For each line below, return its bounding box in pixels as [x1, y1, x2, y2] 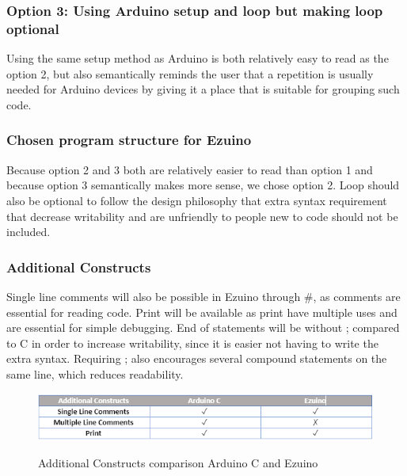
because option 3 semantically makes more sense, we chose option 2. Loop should [6, 177, 400, 193]
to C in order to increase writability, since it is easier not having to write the [6, 334, 378, 351]
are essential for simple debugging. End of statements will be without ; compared [6, 319, 400, 336]
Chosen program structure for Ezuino [6, 130, 252, 150]
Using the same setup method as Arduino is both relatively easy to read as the [6, 50, 389, 67]
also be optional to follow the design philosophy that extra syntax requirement [6, 192, 387, 208]
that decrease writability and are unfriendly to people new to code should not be [6, 208, 398, 224]
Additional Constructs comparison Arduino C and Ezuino [38, 455, 318, 471]
